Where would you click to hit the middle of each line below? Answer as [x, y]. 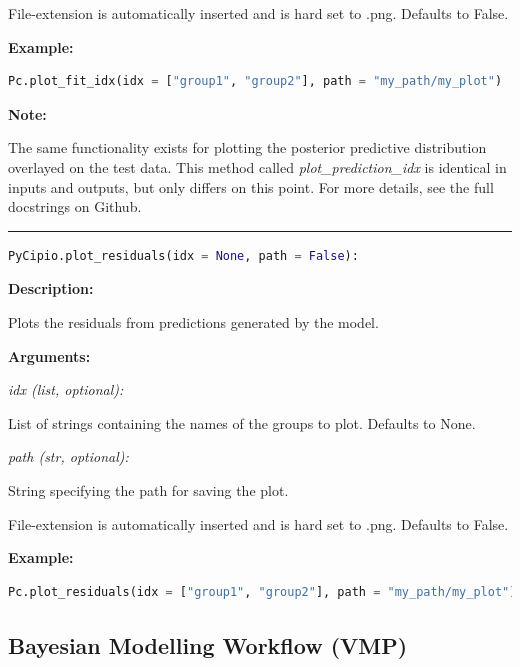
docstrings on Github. [75, 206]
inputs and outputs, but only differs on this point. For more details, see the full [251, 186]
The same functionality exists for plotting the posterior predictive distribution [247, 147]
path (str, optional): [68, 456]
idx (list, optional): [66, 389]
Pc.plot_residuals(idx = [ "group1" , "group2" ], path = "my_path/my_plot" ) [262, 591]
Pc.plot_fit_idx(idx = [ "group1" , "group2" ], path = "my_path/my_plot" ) [255, 81]
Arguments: [49, 355]
